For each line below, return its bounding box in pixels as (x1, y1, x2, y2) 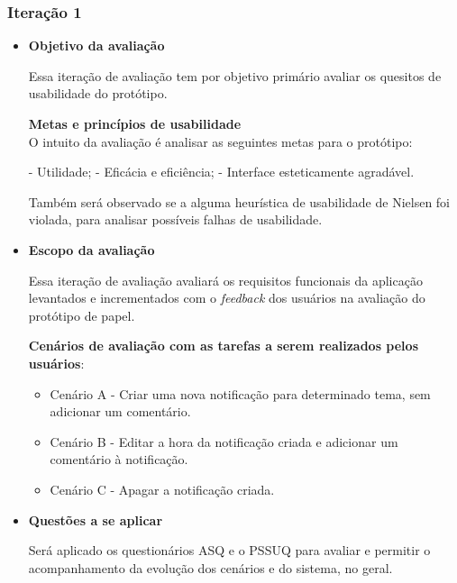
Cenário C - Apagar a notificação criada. (50, 479, 275, 498)
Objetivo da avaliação (28, 36, 165, 55)
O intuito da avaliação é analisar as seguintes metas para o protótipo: (28, 132, 413, 150)
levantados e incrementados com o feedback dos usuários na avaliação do (28, 288, 425, 307)
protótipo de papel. (28, 305, 135, 324)
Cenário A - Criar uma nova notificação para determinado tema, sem (50, 384, 431, 403)
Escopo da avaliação (28, 240, 155, 259)
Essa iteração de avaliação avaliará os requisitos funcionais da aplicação (28, 270, 423, 289)
